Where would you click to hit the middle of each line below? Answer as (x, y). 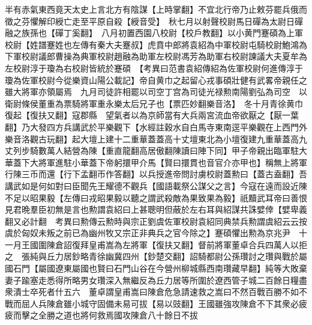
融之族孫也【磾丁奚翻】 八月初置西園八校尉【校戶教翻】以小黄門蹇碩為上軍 (154, 33)
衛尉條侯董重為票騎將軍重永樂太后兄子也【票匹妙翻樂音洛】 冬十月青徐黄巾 (154, 103)
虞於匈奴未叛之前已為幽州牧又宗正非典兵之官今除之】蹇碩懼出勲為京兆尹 (148, 233)
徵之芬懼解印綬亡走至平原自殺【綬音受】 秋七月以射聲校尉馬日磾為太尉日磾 (154, 21)
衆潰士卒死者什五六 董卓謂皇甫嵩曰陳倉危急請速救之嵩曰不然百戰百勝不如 (152, 292)
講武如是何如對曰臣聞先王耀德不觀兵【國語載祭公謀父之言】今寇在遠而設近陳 (156, 185)
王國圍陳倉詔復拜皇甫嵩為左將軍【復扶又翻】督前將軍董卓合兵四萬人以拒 (164, 244)
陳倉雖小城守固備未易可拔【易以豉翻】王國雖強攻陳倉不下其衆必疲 (177, 303)
